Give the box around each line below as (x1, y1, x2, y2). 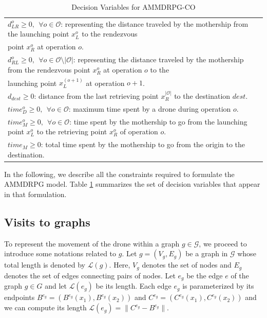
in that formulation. (4, 189, 67, 200)
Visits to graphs (4, 214, 90, 230)
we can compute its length (4, 302, 87, 313)
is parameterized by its (182, 280, 254, 291)
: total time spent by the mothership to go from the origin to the (41, 139, 245, 150)
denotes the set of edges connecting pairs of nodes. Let (4, 270, 176, 280)
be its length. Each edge (96, 280, 171, 291)
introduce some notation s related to (4, 248, 117, 259)
